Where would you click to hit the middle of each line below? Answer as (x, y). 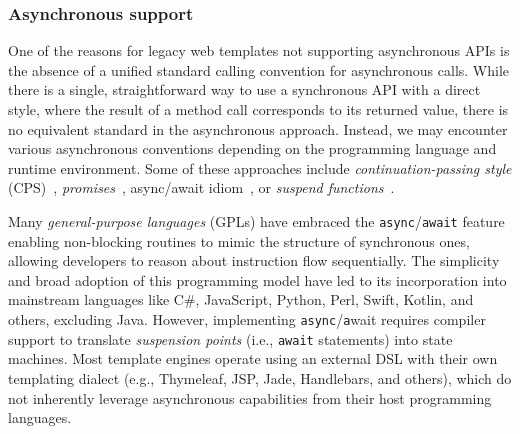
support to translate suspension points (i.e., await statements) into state (230, 338)
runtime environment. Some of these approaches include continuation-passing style (260, 167)
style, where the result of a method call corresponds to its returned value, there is (258, 109)
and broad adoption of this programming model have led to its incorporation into (257, 279)
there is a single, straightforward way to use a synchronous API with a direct (244, 89)
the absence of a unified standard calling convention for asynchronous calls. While (259, 69)
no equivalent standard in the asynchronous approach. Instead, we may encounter (258, 128)
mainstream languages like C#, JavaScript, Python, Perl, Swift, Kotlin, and (241, 299)
